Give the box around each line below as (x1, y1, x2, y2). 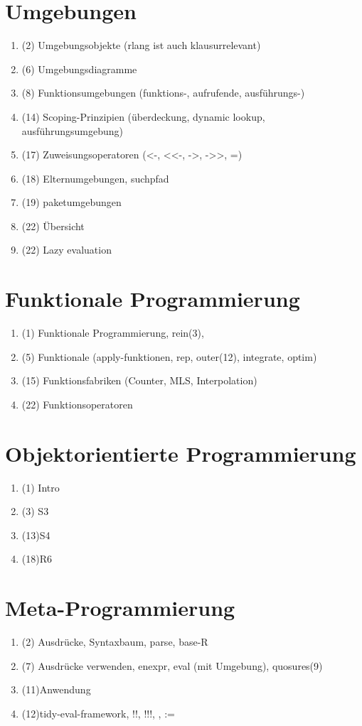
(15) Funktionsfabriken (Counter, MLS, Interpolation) (21, 373, 257, 388)
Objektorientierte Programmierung (5, 438, 356, 467)
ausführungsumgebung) (21, 123, 123, 138)
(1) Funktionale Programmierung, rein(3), (21, 325, 204, 340)
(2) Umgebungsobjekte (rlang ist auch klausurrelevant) (21, 38, 261, 53)
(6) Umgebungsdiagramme (21, 61, 137, 76)
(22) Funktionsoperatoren (21, 396, 133, 411)
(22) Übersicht (21, 218, 85, 233)
